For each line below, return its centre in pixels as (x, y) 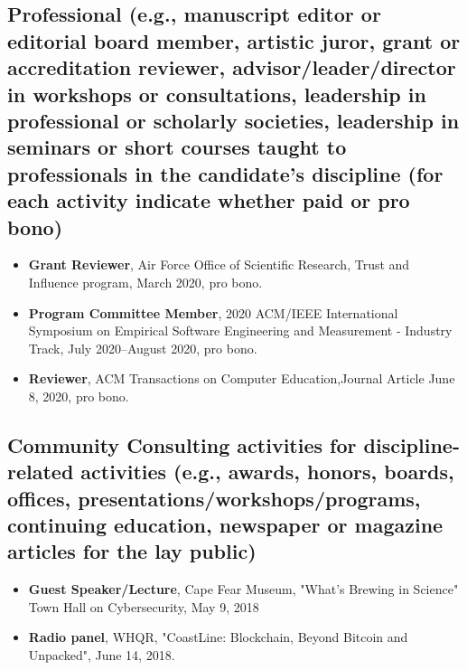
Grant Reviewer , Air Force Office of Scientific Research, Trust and (219, 264)
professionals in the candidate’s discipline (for (225, 173)
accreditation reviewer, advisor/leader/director (232, 67)
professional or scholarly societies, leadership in (233, 120)
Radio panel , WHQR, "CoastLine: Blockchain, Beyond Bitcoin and (218, 637)
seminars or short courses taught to (177, 147)
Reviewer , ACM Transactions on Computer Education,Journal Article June (242, 378)
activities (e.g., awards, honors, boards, (267, 472)
